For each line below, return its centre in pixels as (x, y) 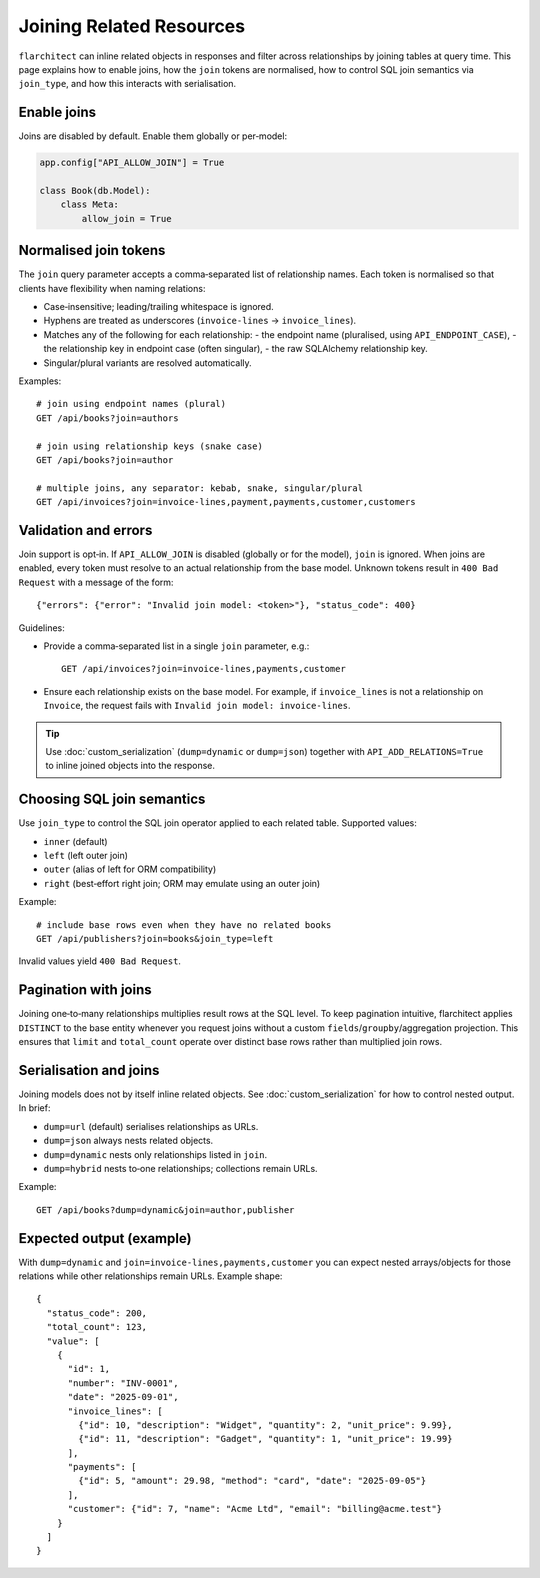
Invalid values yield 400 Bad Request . (100, 961)
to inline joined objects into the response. (130, 766)
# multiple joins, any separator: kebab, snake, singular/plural (200, 488)
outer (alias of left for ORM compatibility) (130, 869)
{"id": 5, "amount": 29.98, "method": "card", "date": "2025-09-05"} (252, 1481)
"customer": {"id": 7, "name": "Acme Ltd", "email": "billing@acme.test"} (255, 1509)
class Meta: (90, 204)
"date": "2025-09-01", (123, 1397)
